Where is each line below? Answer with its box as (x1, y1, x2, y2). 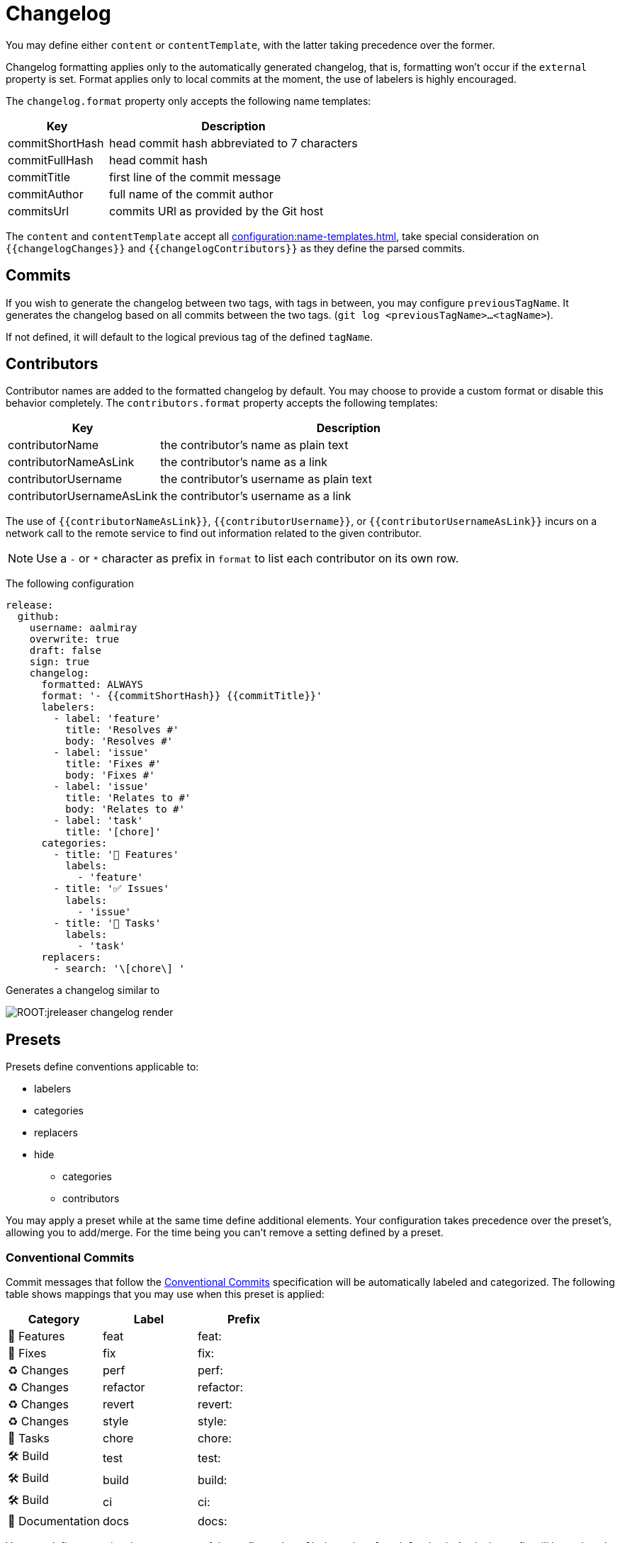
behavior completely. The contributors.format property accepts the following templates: (6, 397, 438, 409)
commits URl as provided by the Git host (109, 203, 324, 218)
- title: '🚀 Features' (53, 849, 179, 861)
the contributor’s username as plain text (160, 472, 372, 487)
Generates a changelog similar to (6, 984, 160, 997)
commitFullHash (8, 152, 94, 167)
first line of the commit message (109, 169, 281, 184)
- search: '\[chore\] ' (53, 963, 185, 975)
